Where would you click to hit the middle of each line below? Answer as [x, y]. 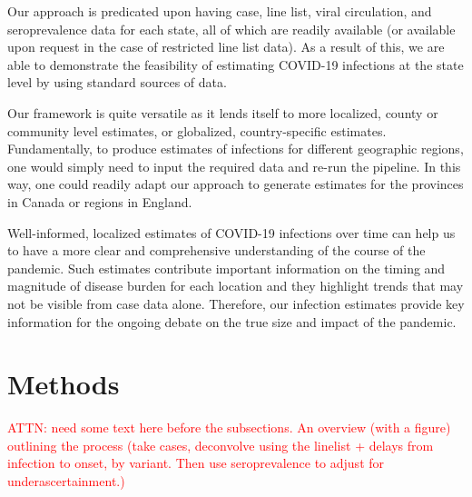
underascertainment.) [66, 481]
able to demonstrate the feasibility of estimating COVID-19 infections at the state [236, 64]
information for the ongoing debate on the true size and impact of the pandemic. [232, 321]
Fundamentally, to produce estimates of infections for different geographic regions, [236, 149]
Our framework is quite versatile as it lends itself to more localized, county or [223, 112]
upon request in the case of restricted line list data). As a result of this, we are [226, 47]
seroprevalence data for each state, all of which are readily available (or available [231, 29]
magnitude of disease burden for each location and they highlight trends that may [236, 286]
